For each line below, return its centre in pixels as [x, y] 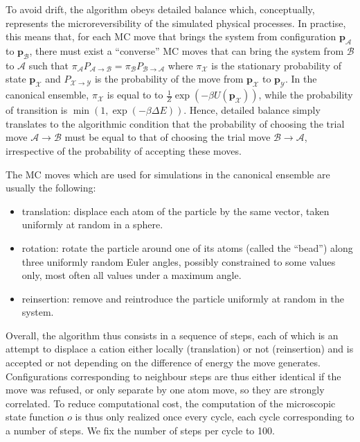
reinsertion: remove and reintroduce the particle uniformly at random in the [183, 298]
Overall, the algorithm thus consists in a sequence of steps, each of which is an [172, 335]
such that [49, 65]
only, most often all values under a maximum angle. [132, 275]
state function [35, 417]
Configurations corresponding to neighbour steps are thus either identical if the [173, 376]
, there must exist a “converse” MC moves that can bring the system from [187, 50]
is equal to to [135, 95]
